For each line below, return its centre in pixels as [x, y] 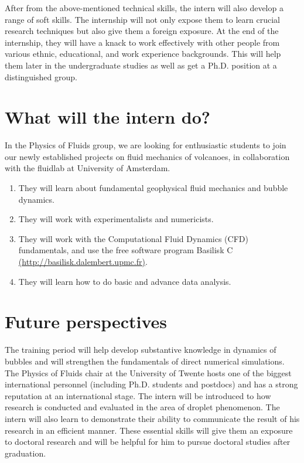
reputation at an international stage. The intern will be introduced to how [138, 395]
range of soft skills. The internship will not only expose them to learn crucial [142, 19]
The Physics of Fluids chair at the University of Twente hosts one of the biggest [148, 372]
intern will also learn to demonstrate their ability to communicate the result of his [152, 418]
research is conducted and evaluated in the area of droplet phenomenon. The [142, 407]
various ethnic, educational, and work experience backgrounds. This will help [143, 54]
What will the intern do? [108, 117]
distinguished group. [41, 76]
